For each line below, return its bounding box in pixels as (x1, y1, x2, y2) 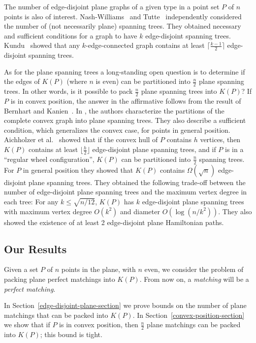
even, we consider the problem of (144, 264, 244, 274)
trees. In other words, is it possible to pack (4, 86, 133, 96)
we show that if (4, 319, 50, 330)
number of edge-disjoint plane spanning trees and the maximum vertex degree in (4, 187, 247, 197)
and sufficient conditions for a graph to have (4, 30, 137, 40)
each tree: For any (4, 196, 59, 206)
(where (66, 76, 87, 86)
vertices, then (200, 134, 241, 145)
